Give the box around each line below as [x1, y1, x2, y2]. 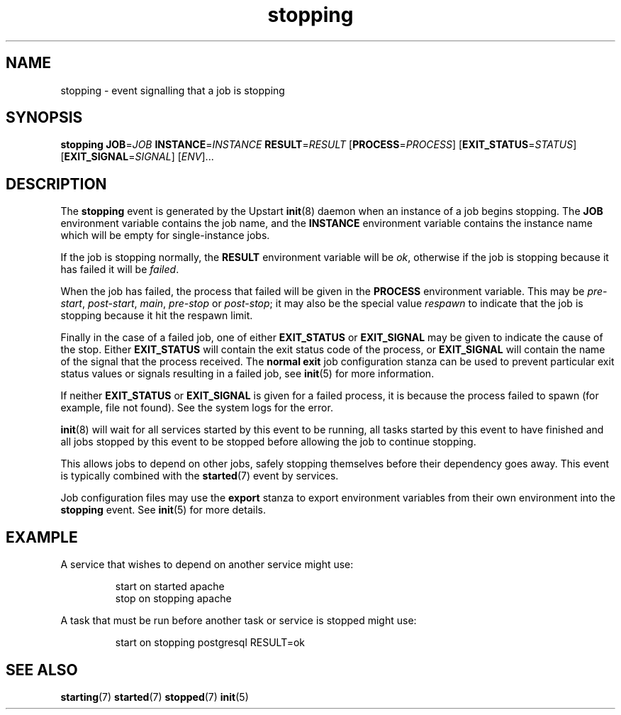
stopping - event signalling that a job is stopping [60, 84, 285, 96]
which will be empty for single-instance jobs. [60, 229, 270, 242]
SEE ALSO [6, 660, 78, 679]
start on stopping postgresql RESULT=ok [115, 636, 306, 649]
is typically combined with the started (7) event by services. [60, 470, 339, 482]
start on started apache [115, 580, 225, 593]
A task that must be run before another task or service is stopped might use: [60, 614, 417, 627]
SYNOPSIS [6, 109, 83, 127]
